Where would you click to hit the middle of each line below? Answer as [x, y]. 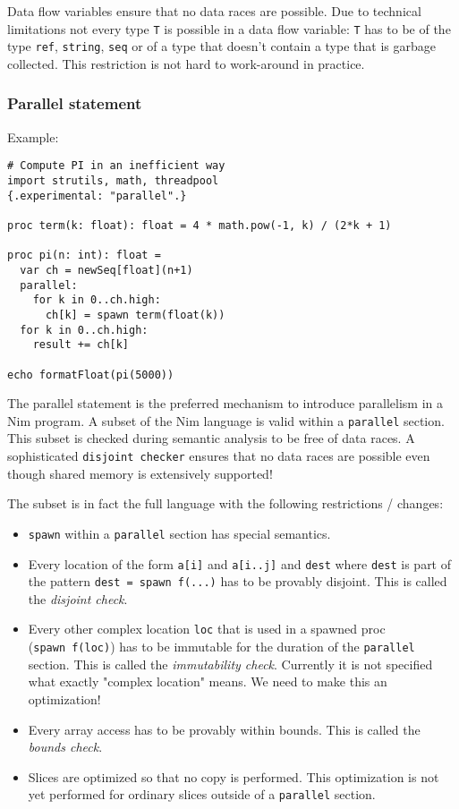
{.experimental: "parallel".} [97, 196]
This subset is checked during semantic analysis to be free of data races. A [211, 438]
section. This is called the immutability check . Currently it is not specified [230, 664]
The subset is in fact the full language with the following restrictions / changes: [225, 503]
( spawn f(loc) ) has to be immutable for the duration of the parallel [221, 647]
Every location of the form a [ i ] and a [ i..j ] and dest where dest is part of [240, 563]
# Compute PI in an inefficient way [116, 166]
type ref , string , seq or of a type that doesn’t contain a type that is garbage [221, 46]
